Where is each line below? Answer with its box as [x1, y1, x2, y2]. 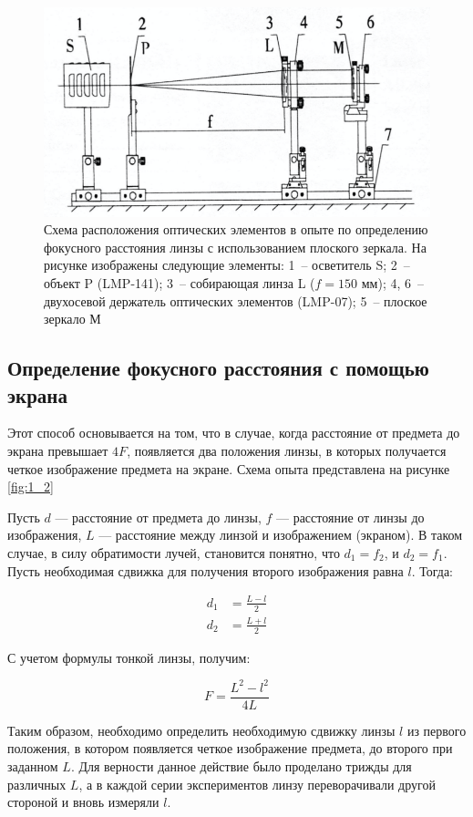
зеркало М [44, 309, 101, 328]
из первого [406, 720, 467, 739]
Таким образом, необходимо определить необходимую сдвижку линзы [7, 720, 396, 739]
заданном [7, 757, 58, 776]
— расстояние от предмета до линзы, [55, 507, 262, 526]
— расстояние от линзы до [275, 507, 425, 526]
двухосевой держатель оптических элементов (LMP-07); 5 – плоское [44, 291, 427, 310]
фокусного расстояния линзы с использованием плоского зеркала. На [44, 237, 427, 256]
